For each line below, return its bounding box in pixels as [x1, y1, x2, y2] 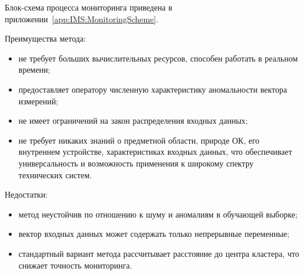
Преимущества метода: [5, 32, 86, 45]
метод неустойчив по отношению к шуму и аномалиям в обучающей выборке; [18, 208, 298, 220]
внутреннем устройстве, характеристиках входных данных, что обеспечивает [18, 145, 292, 158]
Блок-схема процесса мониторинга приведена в [5, 1, 173, 13]
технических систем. [18, 168, 92, 181]
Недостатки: [5, 188, 48, 201]
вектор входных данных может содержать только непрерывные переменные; [18, 228, 289, 240]
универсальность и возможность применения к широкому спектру [18, 157, 254, 169]
